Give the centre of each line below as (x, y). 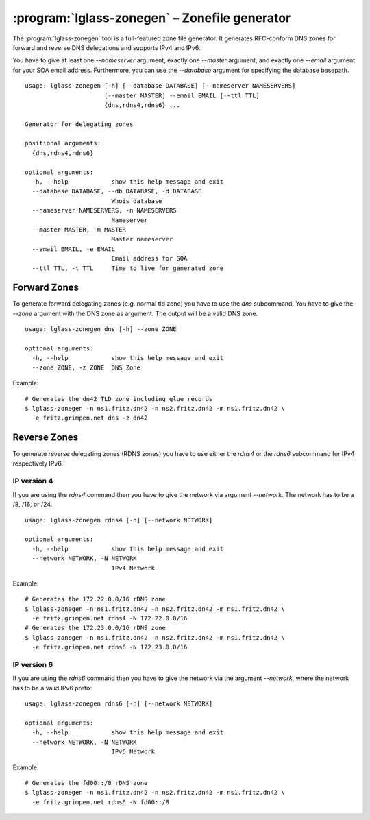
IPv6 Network (133, 752)
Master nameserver (142, 239)
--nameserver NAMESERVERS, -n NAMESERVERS (104, 210)
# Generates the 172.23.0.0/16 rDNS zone (95, 628)
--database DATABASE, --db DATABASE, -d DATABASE (117, 191)
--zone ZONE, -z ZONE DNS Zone (86, 367)
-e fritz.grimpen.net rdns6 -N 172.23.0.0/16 (110, 647)
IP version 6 (33, 665)
